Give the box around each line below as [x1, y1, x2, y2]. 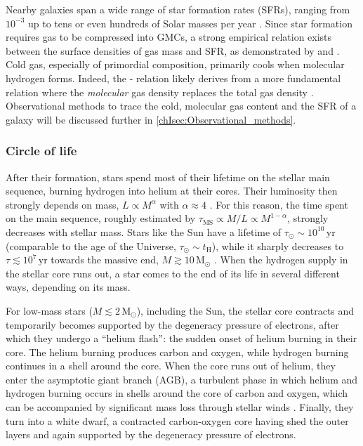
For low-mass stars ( [6, 303, 93, 317]
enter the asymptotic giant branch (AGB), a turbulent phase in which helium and [6, 372, 358, 386]
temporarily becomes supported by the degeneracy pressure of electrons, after [6, 317, 339, 332]
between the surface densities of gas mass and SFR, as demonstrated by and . [6, 43, 340, 58]
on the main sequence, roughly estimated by [6, 211, 196, 225]
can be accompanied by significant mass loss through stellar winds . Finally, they [6, 400, 354, 414]
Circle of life [6, 142, 77, 159]
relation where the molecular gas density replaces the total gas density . [6, 84, 314, 99]
